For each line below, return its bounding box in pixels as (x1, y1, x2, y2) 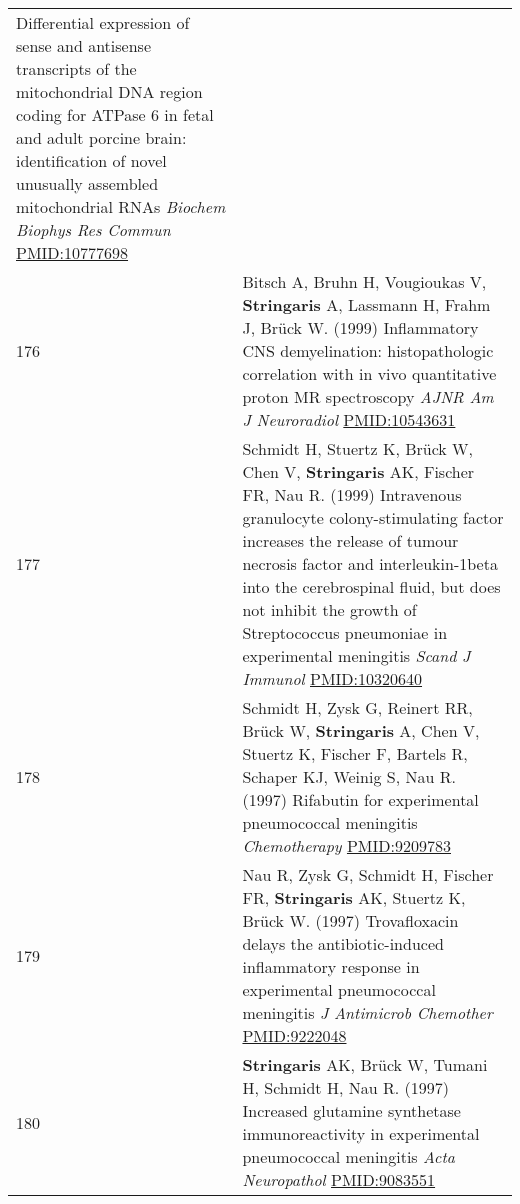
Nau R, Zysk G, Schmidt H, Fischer (242, 863, 494, 886)
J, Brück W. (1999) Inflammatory (242, 316, 479, 339)
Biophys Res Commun (16, 218, 171, 241)
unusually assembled (16, 172, 159, 195)
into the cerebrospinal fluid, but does (242, 575, 501, 598)
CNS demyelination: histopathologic (242, 339, 494, 362)
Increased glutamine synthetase (242, 1099, 461, 1122)
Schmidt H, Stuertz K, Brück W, (242, 437, 473, 460)
